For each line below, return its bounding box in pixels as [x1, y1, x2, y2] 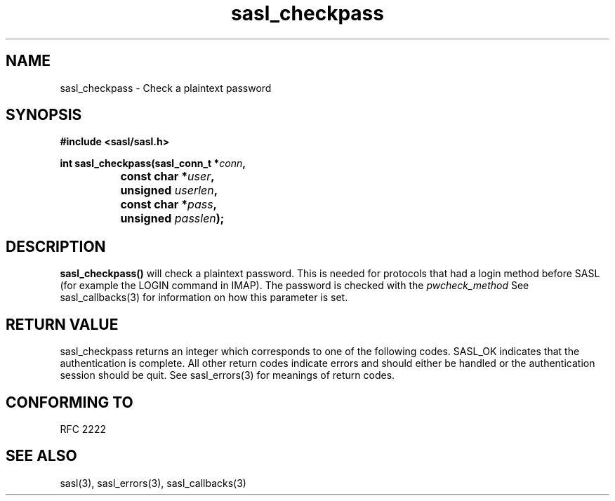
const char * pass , [120, 197, 217, 212]
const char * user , [120, 169, 215, 184]
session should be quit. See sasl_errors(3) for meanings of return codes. [60, 369, 395, 382]
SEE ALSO [6, 447, 77, 465]
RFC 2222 [60, 422, 106, 435]
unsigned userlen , [120, 183, 218, 198]
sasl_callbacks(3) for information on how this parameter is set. [60, 291, 348, 304]
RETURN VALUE [6, 315, 119, 333]
